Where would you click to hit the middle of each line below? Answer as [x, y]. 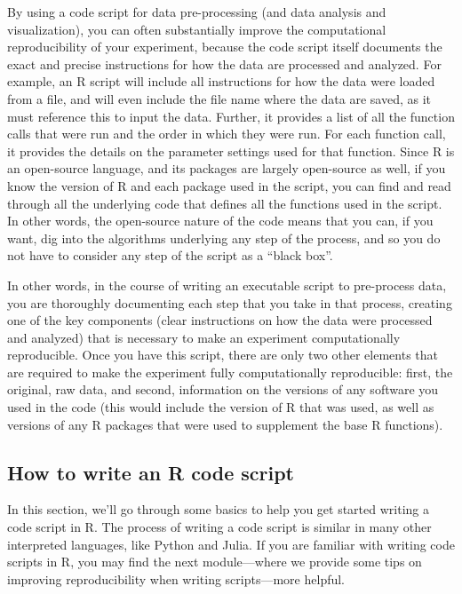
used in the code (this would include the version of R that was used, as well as [221, 407]
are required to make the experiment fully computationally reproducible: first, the [230, 372]
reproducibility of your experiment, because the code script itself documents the [225, 47]
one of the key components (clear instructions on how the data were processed [220, 320]
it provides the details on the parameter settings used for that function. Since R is [231, 150]
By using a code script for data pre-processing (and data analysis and [197, 12]
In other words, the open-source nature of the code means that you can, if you [220, 221]
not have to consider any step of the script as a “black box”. [170, 255]
